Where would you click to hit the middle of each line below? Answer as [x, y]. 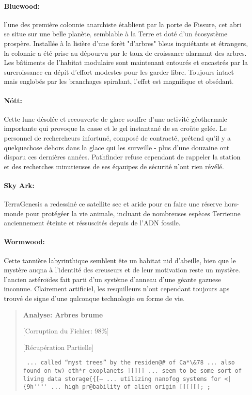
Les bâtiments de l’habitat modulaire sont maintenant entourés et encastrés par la [126, 62]
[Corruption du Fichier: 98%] [66, 331]
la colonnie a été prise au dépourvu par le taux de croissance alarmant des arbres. [125, 53]
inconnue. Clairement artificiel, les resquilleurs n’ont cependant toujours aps [117, 289]
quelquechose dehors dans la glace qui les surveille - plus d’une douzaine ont [117, 147]
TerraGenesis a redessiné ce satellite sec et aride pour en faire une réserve [113, 204]
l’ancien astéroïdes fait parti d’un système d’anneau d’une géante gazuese [113, 279]
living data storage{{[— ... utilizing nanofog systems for [122, 379]
